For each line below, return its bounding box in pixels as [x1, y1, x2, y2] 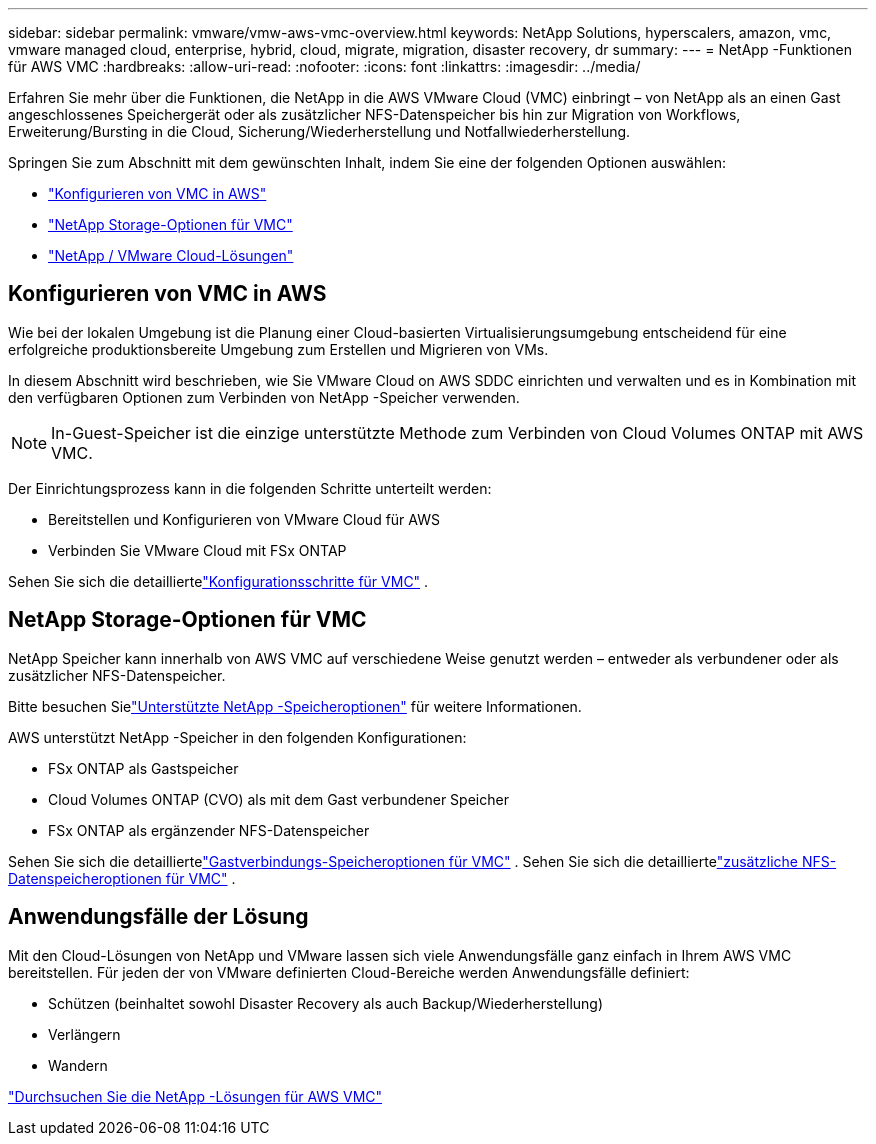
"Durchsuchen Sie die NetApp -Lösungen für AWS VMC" [8, 1087, 383, 1105]
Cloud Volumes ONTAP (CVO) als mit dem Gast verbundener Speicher [48, 790, 509, 808]
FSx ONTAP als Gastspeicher [48, 759, 239, 777]
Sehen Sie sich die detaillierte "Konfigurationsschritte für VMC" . [8, 572, 429, 590]
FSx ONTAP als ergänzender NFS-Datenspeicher [48, 821, 370, 839]
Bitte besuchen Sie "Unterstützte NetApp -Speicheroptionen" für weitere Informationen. [8, 697, 582, 715]
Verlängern [48, 1025, 121, 1043]
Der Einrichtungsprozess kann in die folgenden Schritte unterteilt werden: [8, 479, 492, 497]
